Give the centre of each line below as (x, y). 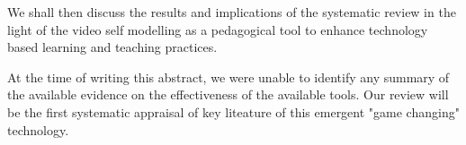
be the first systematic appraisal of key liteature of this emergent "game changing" (233, 111)
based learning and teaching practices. (112, 47)
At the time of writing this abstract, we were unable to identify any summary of (229, 77)
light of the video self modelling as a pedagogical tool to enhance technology (218, 29)
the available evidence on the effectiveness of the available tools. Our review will (228, 94)
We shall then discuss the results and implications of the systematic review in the (232, 12)
